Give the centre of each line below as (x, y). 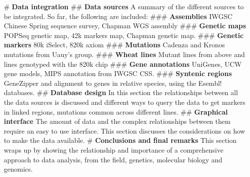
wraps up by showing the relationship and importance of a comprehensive (114, 149)
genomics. (18, 169)
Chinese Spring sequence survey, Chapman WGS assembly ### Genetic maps (125, 26)
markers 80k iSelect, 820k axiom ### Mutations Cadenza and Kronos (115, 45)
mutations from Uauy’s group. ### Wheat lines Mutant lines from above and (125, 54)
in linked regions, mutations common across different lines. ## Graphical (116, 111)
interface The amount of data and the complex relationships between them (117, 121)
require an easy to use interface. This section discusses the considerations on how (125, 130)
